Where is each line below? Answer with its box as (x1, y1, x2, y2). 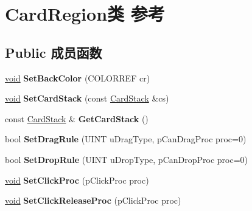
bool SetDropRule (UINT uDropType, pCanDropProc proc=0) (5, 153, 248, 165)
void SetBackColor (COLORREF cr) (5, 71, 150, 84)
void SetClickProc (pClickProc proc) (5, 173, 149, 186)
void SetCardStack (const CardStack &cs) (5, 92, 169, 105)
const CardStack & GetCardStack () (5, 112, 149, 125)
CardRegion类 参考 (5, 1, 165, 26)
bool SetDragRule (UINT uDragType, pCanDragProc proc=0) (5, 133, 247, 145)
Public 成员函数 (5, 43, 102, 61)
